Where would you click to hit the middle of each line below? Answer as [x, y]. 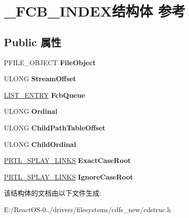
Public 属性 [33, 42]
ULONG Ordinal [31, 111]
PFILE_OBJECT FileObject [50, 62]
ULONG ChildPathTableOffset [55, 127]
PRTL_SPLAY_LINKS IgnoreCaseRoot [69, 176]
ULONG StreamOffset [40, 79]
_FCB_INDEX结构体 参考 [95, 11]
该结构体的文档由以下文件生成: [53, 193]
